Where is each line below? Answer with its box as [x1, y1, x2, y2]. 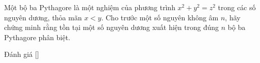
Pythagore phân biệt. [4, 31, 70, 42]
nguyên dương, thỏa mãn [4, 12, 82, 22]
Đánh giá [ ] [4, 49, 39, 59]
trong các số [218, 2, 256, 12]
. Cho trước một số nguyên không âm [101, 12, 219, 22]
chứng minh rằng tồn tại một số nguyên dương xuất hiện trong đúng [4, 22, 219, 33]
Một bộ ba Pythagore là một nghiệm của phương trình [4, 2, 175, 12]
